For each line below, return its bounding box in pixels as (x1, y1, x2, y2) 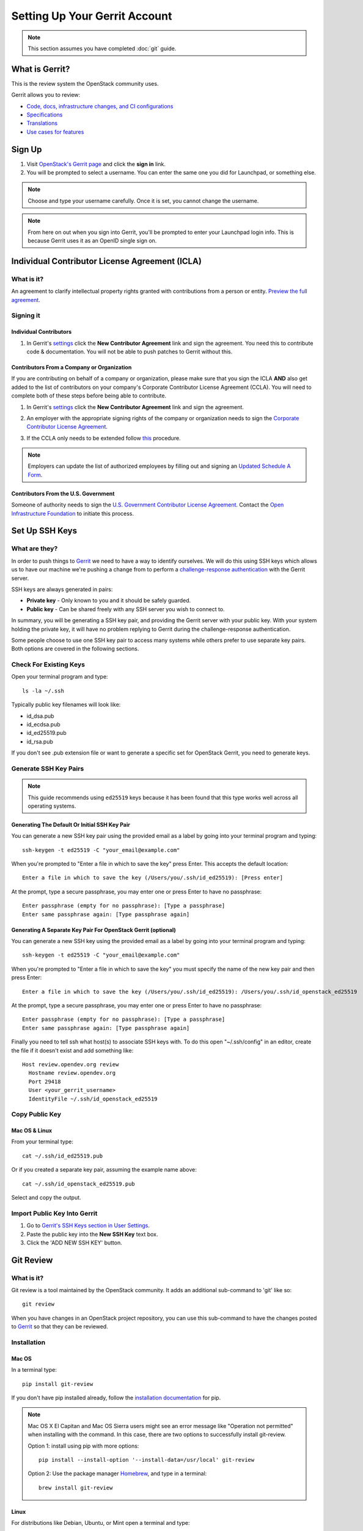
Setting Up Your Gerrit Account (11, 9, 172, 23)
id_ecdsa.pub (26, 721, 61, 728)
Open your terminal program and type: (11, 673, 108, 680)
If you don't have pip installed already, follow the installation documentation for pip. (11, 1394, 221, 1401)
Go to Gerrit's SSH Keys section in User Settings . (26, 1222, 150, 1229)
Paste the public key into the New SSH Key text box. (26, 1230, 158, 1238)
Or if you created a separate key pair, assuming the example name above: (11, 1166, 197, 1173)
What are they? (11, 544, 58, 553)
